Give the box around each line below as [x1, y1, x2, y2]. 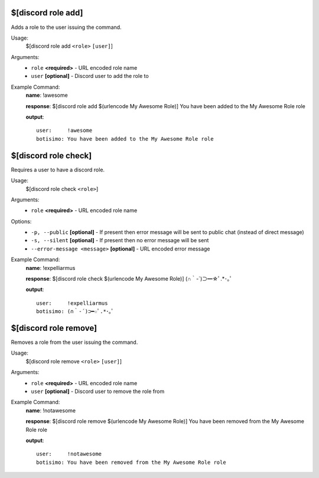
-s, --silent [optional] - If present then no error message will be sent [31, 237, 209, 244]
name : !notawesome [25, 407, 76, 414]
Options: [11, 217, 32, 225]
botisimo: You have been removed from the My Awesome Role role [36, 459, 227, 466]
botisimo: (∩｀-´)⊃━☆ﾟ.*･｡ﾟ [36, 308, 115, 315]
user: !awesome [36, 127, 93, 134]
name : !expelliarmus [25, 264, 76, 271]
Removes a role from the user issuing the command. [11, 339, 138, 346]
